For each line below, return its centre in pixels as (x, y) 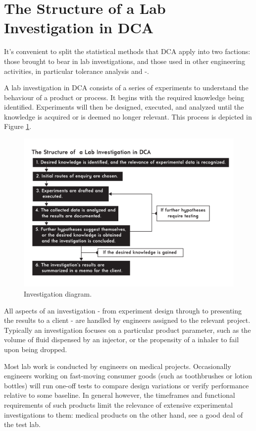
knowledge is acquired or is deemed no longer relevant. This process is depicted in (128, 116)
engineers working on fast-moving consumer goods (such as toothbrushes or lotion (128, 376)
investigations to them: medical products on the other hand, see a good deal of (124, 414)
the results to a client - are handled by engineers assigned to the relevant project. (127, 320)
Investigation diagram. (58, 294)
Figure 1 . (18, 126)
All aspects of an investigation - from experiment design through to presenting (123, 310)
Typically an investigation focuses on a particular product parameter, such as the (128, 330)
